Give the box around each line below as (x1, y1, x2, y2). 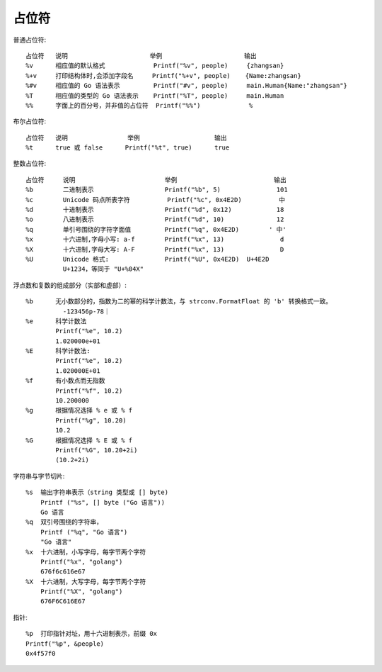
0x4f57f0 (25, 649, 56, 658)
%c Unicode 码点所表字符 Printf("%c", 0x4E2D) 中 (25, 196, 286, 203)
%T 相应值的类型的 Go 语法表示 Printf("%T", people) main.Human (25, 91, 284, 99)
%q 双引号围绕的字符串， (25, 518, 103, 526)
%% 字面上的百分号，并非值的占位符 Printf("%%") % (25, 101, 253, 109)
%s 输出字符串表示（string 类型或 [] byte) (25, 488, 169, 496)
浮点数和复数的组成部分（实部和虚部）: (13, 281, 127, 289)
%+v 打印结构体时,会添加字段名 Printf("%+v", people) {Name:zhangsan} (25, 72, 302, 79)
